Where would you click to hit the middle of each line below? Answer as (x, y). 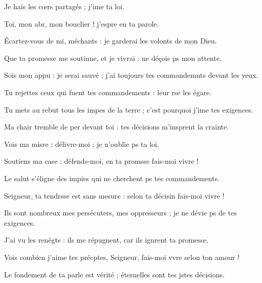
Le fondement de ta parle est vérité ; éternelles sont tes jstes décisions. (114, 274)
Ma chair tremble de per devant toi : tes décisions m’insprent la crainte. (117, 127)
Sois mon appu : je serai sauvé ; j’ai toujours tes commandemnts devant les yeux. (131, 75)
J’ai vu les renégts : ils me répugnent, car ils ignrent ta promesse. (106, 240)
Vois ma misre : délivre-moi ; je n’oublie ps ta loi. (82, 144)
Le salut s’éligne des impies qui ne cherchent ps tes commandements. (112, 178)
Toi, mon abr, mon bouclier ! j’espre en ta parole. (82, 23)
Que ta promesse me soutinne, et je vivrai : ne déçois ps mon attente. (113, 58)
